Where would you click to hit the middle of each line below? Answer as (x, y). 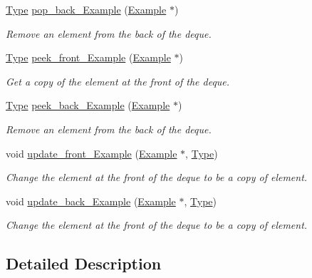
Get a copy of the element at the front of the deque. (118, 81)
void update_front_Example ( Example (92, 153)
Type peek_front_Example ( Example (88, 57)
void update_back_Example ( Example (91, 201)
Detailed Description (84, 263)
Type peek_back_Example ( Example (88, 105)
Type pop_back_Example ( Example (86, 9)
